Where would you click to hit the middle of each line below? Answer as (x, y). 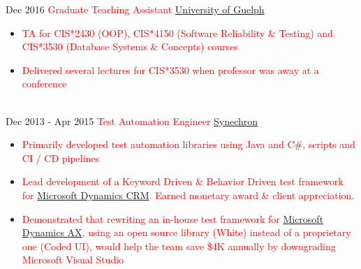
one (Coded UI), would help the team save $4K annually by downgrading (179, 246)
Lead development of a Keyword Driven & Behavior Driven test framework (183, 181)
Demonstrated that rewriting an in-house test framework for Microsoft (173, 218)
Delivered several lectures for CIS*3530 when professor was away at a (170, 70)
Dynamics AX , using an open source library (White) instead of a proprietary (186, 232)
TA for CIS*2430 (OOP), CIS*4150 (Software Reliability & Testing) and (177, 32)
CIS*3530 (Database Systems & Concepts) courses (130, 46)
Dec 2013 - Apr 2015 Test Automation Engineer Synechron (132, 121)
